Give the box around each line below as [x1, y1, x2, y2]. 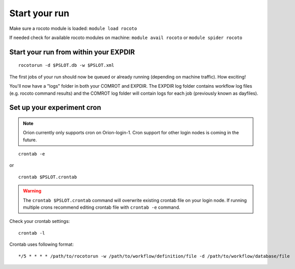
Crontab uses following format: [9, 241, 74, 248]
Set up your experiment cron [9, 103, 102, 112]
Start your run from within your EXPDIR [9, 48, 135, 56]
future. [23, 137, 37, 143]
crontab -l [18, 230, 45, 236]
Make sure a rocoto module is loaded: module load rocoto [9, 25, 137, 31]
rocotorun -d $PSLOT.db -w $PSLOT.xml [18, 62, 115, 68]
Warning [23, 188, 41, 194]
